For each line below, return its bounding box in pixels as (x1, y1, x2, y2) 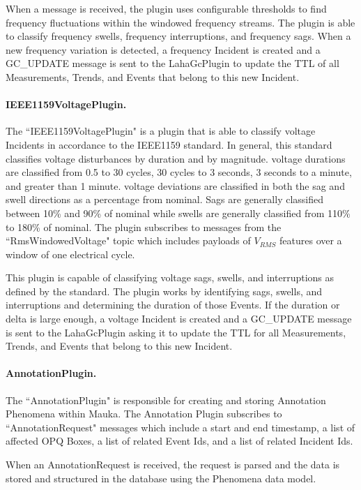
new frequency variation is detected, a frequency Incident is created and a (6, 42, 321, 57)
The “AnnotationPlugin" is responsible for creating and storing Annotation (6, 392, 326, 407)
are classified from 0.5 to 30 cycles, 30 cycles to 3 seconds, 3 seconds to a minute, (6, 165, 352, 179)
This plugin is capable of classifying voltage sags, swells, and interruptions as (6, 270, 335, 285)
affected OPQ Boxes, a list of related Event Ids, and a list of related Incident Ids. (6, 433, 353, 448)
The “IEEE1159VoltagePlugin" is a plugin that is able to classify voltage (6, 124, 316, 138)
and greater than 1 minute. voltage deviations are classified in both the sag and (6, 178, 345, 193)
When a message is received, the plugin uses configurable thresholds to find (6, 1, 327, 15)
